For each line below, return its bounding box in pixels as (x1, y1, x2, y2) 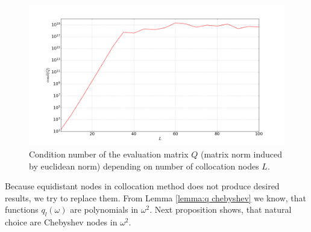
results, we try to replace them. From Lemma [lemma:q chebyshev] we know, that (5, 191, 307, 204)
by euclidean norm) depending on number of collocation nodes (29, 159, 259, 172)
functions (5, 203, 39, 216)
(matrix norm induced (200, 147, 283, 160)
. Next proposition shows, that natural (149, 203, 292, 216)
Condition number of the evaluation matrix (29, 147, 189, 160)
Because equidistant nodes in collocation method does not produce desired (5, 180, 280, 192)
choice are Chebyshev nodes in (5, 216, 118, 228)
